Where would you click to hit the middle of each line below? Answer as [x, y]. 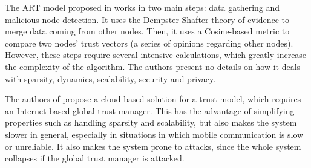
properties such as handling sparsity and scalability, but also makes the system [151, 122]
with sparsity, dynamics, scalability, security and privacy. [110, 78]
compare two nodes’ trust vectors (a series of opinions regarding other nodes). [149, 43]
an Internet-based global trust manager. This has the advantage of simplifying [150, 110]
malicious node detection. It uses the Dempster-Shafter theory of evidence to [147, 19]
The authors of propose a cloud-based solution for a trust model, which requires [153, 99]
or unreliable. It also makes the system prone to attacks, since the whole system [153, 146]
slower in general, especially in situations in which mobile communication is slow [154, 134]
